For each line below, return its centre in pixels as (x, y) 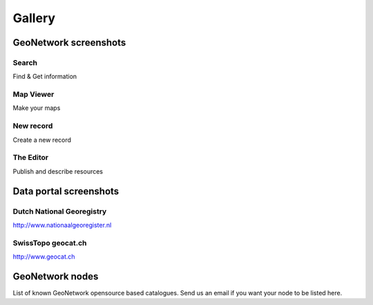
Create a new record (42, 140)
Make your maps (37, 108)
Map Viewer (34, 95)
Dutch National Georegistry (60, 211)
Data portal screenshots (66, 191)
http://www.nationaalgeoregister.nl (62, 225)
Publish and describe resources (58, 171)
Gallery (34, 18)
